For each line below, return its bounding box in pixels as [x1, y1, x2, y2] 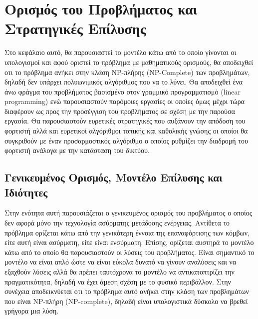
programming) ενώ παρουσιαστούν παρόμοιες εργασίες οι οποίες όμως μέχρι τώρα [4, 96, 245, 106]
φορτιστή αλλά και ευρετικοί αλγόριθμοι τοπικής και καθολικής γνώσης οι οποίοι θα [4, 125, 248, 136]
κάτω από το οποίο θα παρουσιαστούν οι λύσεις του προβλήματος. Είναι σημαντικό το [4, 246, 255, 257]
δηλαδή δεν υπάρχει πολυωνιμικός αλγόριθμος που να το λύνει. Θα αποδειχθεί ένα [4, 76, 243, 87]
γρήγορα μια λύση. [4, 305, 59, 316]
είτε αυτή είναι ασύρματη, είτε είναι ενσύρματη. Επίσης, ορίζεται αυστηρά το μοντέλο [4, 237, 254, 247]
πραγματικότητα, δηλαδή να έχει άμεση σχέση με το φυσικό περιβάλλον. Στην [4, 276, 231, 286]
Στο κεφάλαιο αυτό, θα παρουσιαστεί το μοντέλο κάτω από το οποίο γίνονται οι [4, 47, 237, 57]
